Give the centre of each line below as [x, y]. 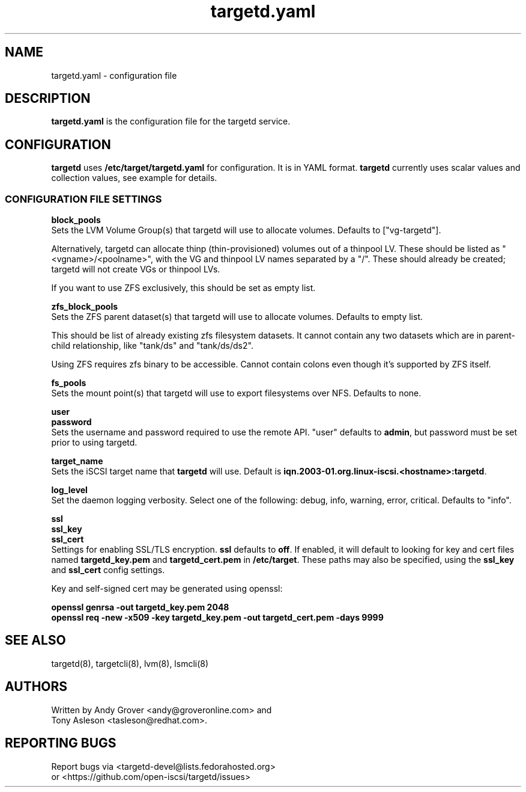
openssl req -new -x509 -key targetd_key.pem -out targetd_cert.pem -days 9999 [217, 618]
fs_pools [69, 383]
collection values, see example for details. [134, 178]
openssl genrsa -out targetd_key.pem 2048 [140, 607]
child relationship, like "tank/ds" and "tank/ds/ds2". [152, 346]
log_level [69, 490]
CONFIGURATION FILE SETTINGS [83, 199]
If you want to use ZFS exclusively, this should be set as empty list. [183, 288]
